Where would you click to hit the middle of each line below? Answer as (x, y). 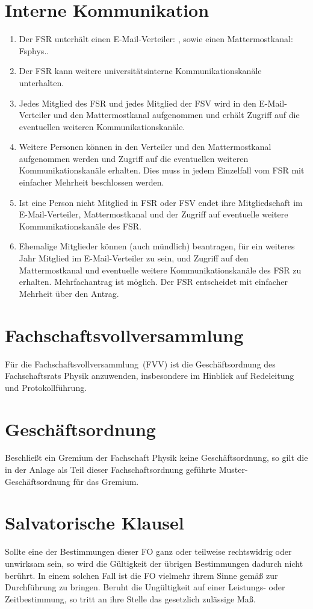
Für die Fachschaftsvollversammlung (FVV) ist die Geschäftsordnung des (140, 364)
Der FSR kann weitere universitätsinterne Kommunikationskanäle (140, 71)
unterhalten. (42, 82)
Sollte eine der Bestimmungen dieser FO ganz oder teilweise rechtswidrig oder (148, 551)
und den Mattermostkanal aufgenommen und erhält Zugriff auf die (176, 115)
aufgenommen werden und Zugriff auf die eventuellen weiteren (134, 158)
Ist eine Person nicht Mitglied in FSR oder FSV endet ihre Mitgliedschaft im (161, 202)
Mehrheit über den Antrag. (69, 293)
